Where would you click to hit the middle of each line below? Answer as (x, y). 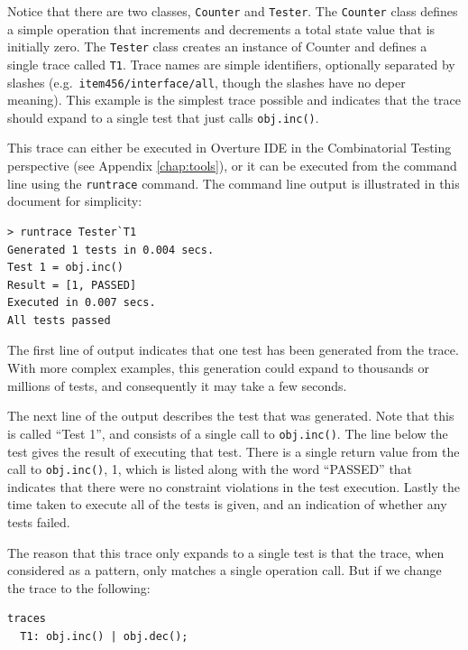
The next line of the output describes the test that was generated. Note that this (231, 416)
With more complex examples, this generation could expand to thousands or (218, 368)
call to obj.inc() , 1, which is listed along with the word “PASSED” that (210, 469)
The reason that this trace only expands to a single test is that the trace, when (226, 552)
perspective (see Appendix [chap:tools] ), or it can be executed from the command (232, 166)
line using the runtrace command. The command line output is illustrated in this (234, 183)
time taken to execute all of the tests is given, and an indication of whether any (227, 504)
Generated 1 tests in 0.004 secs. (111, 250)
